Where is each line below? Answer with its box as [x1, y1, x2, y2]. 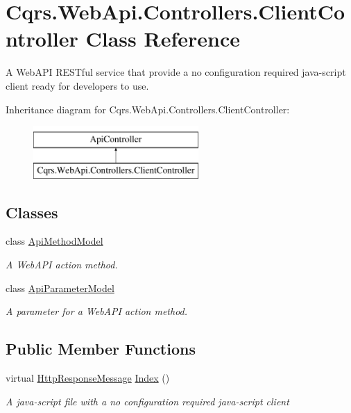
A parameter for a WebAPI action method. [6, 304, 188, 318]
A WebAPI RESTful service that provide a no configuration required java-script [6, 65, 346, 79]
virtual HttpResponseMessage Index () [6, 371, 170, 385]
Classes [6, 201, 58, 222]
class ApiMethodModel [6, 234, 103, 248]
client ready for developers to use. [6, 78, 149, 92]
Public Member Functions [6, 338, 196, 359]
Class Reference [85, 24, 240, 53]
